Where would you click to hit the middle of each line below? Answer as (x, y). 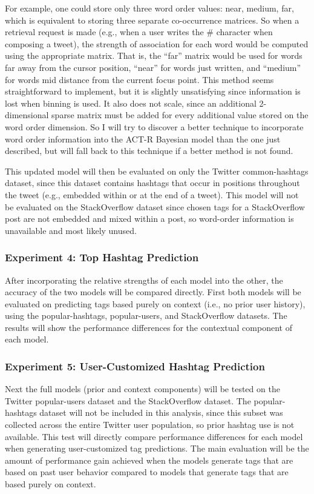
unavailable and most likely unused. (71, 230)
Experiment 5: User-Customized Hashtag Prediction (135, 366)
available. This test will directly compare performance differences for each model (154, 436)
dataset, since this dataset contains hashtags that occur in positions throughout (152, 183)
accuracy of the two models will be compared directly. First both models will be (153, 292)
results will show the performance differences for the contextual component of (149, 327)
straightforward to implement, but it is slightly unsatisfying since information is (153, 91)
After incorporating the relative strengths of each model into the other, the (144, 280)
